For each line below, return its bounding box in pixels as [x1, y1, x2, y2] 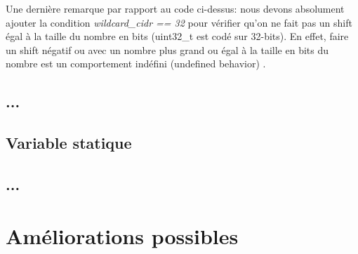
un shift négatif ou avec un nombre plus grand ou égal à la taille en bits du [6, 42, 329, 57]
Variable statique [6, 132, 132, 154]
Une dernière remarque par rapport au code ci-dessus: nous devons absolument [6, 1, 345, 15]
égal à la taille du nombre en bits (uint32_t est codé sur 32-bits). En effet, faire [6, 29, 349, 44]
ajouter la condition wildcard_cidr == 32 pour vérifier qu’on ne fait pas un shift [6, 15, 352, 29]
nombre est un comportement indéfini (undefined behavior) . [6, 56, 266, 71]
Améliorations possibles [6, 221, 239, 250]
